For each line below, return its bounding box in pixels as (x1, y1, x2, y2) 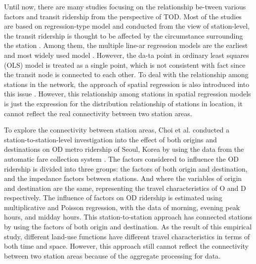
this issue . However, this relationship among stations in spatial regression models (4, 88, 251, 99)
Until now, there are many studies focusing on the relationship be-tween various (4, 1, 246, 11)
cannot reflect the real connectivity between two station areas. (4, 108, 192, 118)
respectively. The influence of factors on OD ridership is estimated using (4, 192, 222, 203)
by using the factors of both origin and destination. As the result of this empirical (4, 221, 252, 232)
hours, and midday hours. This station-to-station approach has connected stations (4, 212, 253, 222)
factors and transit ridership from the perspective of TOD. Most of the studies (4, 11, 242, 21)
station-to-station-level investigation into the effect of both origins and (4, 134, 217, 144)
